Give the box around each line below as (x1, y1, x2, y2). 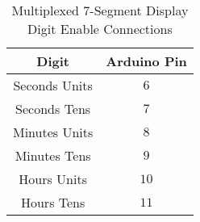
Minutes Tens (15, 146, 91, 165)
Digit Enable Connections (27, 19, 173, 38)
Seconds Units (13, 76, 93, 94)
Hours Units (19, 170, 87, 188)
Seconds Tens (15, 99, 91, 118)
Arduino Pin (106, 52, 187, 70)
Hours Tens (20, 193, 85, 212)
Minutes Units (13, 123, 94, 141)
